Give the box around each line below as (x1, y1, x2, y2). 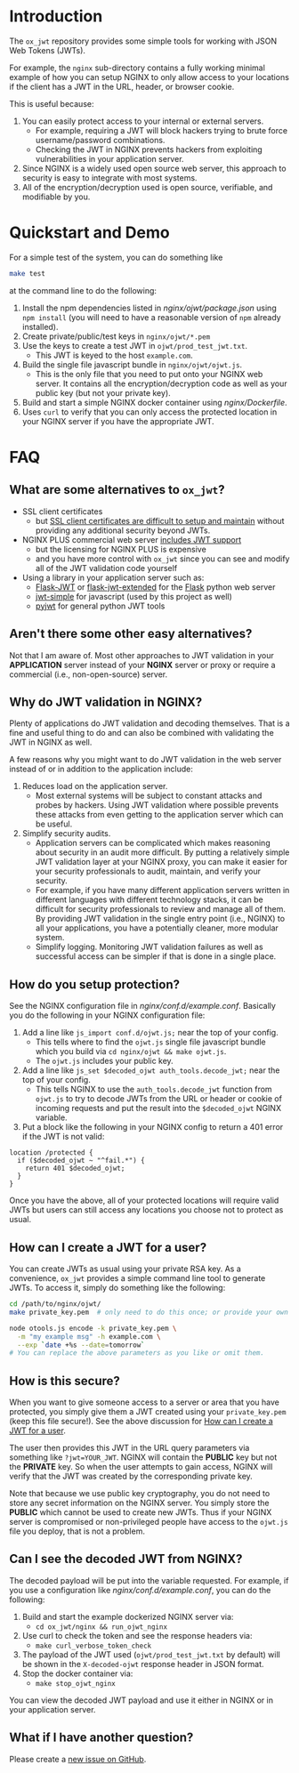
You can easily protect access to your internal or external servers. (21, 116, 264, 126)
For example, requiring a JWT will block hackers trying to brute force (35, 125, 287, 135)
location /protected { (9, 1148, 93, 1157)
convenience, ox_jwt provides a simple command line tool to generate (9, 1273, 266, 1283)
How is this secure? (9, 1373, 120, 1389)
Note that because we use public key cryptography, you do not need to (9, 1488, 271, 1499)
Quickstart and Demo (9, 222, 171, 243)
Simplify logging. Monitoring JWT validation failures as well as (35, 941, 264, 953)
